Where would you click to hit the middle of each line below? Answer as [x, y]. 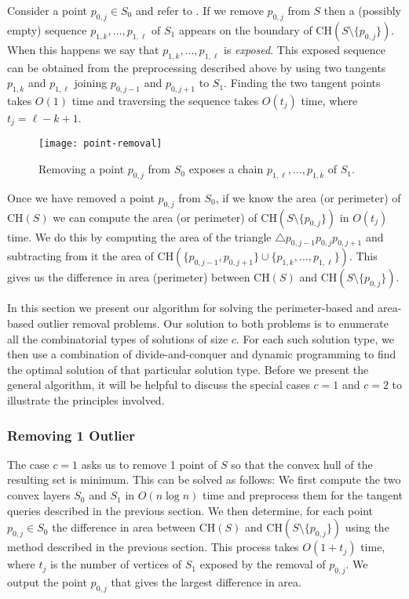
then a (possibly [362, 10]
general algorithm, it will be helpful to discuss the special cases [159, 385]
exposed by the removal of [263, 564]
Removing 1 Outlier [71, 435]
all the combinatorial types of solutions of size [118, 338]
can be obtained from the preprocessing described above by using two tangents [197, 67]
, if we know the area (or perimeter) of [308, 197]
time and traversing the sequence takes [165, 100]
